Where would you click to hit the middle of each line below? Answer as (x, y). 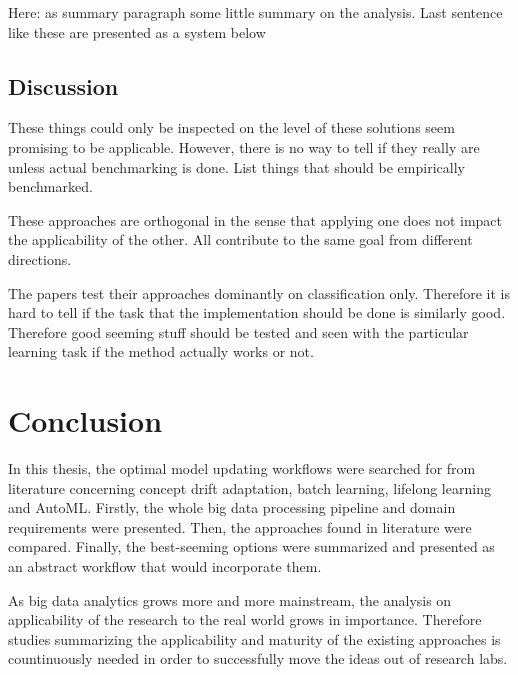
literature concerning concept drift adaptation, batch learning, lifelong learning (249, 487)
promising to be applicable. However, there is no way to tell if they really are (244, 146)
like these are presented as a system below (137, 31)
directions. (40, 258)
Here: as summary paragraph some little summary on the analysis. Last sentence (255, 12)
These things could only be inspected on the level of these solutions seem (231, 127)
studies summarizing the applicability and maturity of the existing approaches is (254, 638)
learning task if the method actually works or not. (161, 351)
